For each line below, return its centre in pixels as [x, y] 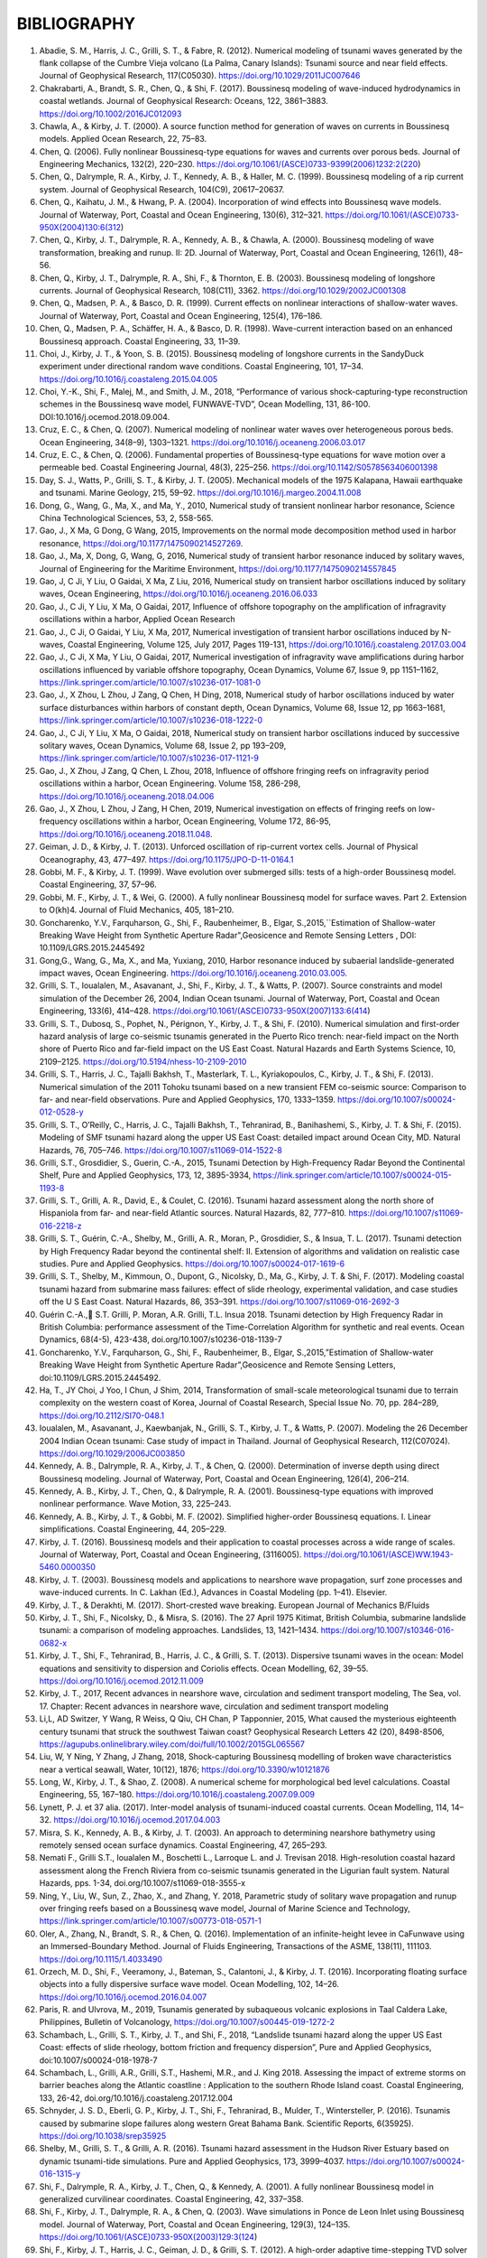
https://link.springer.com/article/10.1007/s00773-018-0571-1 [150, 1921]
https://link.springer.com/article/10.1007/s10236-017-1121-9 [149, 758]
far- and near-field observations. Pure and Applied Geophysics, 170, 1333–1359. [187, 1099]
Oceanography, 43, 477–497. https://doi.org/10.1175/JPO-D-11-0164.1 [166, 859]
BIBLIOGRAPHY [76, 23]
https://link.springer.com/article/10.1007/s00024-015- [353, 1175]
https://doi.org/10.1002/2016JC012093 [110, 114]
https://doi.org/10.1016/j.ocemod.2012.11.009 [121, 1681]
